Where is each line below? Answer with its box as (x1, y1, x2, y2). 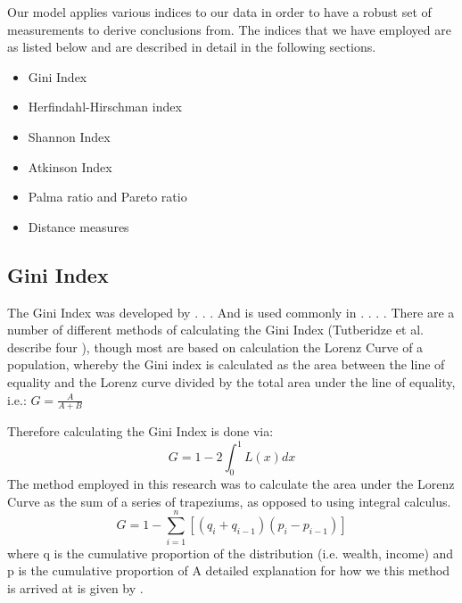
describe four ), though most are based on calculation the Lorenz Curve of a (7, 337, 424, 356)
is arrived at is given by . (7, 578, 144, 597)
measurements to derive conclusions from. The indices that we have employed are (7, 20, 451, 38)
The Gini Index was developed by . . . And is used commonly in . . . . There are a (7, 302, 455, 321)
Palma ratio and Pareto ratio (28, 187, 187, 206)
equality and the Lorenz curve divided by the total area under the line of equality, (7, 372, 456, 391)
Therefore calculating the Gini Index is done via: (7, 422, 274, 441)
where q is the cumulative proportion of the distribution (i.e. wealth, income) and (7, 543, 454, 562)
